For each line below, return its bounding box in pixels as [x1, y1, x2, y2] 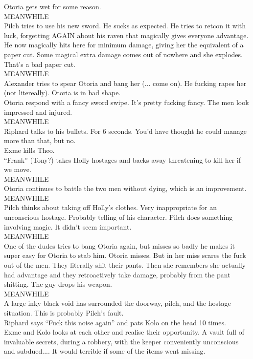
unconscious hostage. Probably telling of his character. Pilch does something [4, 212, 233, 222]
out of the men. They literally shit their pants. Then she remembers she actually [4, 260, 246, 270]
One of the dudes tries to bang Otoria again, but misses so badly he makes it [4, 240, 235, 251]
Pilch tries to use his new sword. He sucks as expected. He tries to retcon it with [4, 21, 246, 31]
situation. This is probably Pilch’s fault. [4, 308, 124, 317]
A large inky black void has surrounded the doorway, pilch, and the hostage [4, 298, 231, 308]
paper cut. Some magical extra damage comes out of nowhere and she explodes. [4, 49, 243, 59]
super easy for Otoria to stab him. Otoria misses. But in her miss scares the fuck [4, 250, 246, 260]
